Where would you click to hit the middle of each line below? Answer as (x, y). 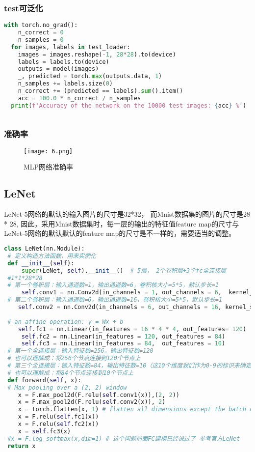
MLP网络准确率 (49, 167)
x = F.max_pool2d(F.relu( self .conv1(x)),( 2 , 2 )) (99, 395)
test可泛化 (24, 8)
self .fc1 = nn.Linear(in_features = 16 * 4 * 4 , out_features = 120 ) (132, 329)
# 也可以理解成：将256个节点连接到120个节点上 (74, 358)
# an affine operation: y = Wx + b (65, 322)
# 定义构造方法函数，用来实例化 (52, 256)
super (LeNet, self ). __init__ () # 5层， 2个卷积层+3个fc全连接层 (124, 270)
